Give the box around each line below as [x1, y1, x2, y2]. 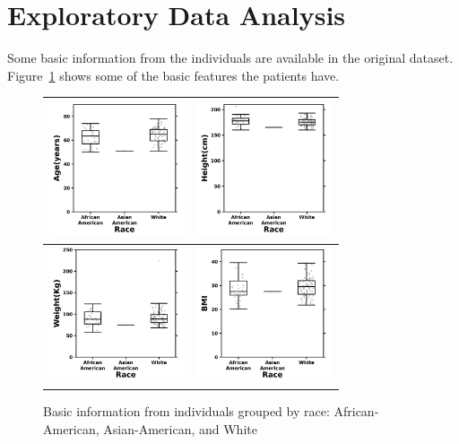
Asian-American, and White [103, 419, 257, 438]
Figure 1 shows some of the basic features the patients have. [7, 65, 340, 84]
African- [333, 402, 379, 421]
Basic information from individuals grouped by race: [43, 402, 330, 421]
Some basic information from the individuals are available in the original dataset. [7, 48, 454, 67]
